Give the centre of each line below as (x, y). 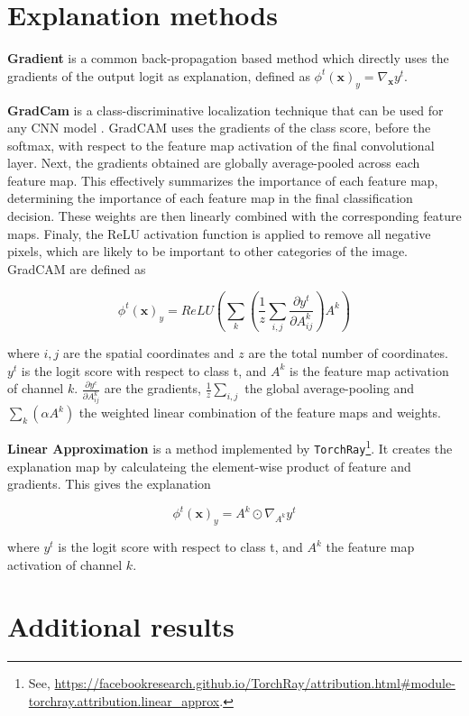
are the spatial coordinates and (149, 353)
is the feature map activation (369, 370)
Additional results (121, 626)
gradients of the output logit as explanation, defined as (159, 75)
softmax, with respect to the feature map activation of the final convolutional (221, 145)
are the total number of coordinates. (348, 353)
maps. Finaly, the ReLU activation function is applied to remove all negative (219, 233)
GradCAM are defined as (77, 268)
